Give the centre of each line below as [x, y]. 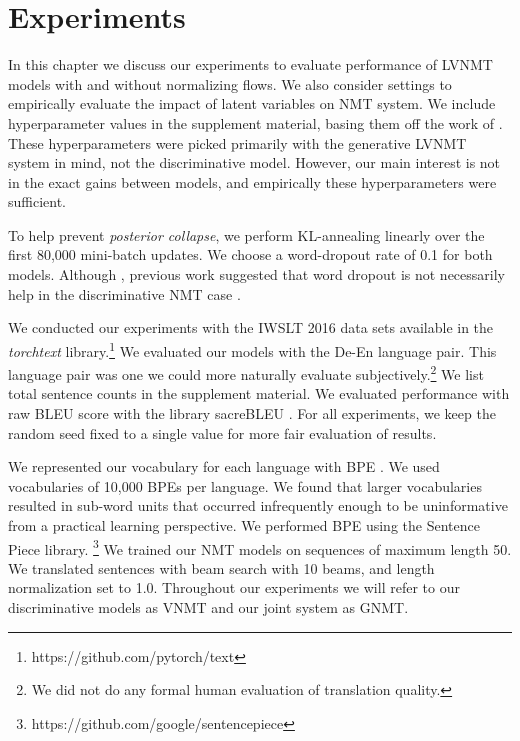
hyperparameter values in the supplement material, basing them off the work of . [255, 122]
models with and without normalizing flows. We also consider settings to [230, 83]
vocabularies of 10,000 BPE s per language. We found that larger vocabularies [245, 485]
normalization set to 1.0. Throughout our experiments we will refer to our [234, 587]
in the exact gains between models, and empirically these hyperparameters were [252, 181]
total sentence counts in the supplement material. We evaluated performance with [259, 393]
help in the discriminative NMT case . [124, 293]
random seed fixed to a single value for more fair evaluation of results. [222, 432]
